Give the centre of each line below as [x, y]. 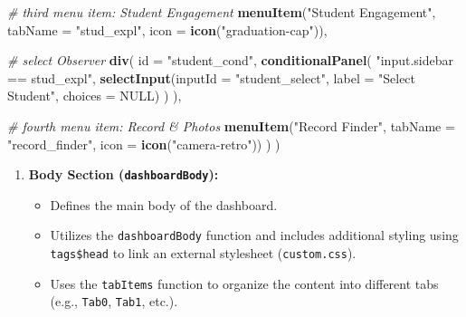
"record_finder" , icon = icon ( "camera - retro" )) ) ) [144, 144]
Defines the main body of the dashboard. [164, 204]
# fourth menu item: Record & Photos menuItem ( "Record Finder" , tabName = [231, 125]
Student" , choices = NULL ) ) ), [95, 96]
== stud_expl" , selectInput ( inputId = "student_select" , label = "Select [212, 77]
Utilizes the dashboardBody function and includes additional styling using [254, 235]
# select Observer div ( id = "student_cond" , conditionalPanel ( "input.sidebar [230, 60]
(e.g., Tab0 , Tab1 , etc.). [114, 301]
